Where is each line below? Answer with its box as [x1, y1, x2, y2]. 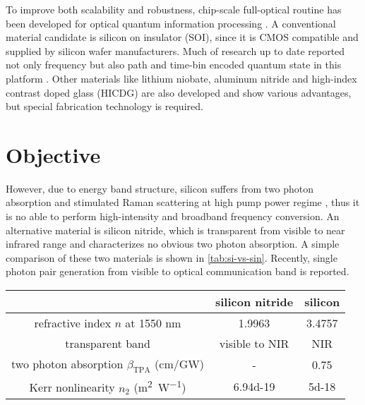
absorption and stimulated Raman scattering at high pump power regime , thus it [6, 195, 360, 210]
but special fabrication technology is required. [6, 99, 203, 114]
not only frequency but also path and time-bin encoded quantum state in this [6, 57, 342, 72]
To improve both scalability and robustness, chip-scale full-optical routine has [6, 2, 342, 16]
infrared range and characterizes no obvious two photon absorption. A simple [6, 236, 340, 251]
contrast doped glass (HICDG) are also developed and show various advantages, [6, 85, 352, 99]
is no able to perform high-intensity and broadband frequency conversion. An [6, 209, 340, 224]
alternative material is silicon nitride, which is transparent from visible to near [6, 222, 345, 237]
